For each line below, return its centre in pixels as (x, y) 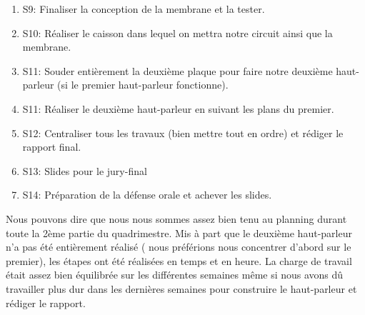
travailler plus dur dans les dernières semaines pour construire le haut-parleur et (181, 288)
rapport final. (52, 147)
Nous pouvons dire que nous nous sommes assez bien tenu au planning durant (176, 218)
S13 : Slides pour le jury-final (85, 170)
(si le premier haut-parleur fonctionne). (143, 85)
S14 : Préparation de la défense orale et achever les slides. (147, 195)
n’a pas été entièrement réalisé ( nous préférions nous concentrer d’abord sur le (179, 247)
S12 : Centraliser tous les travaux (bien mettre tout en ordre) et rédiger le (183, 132)
